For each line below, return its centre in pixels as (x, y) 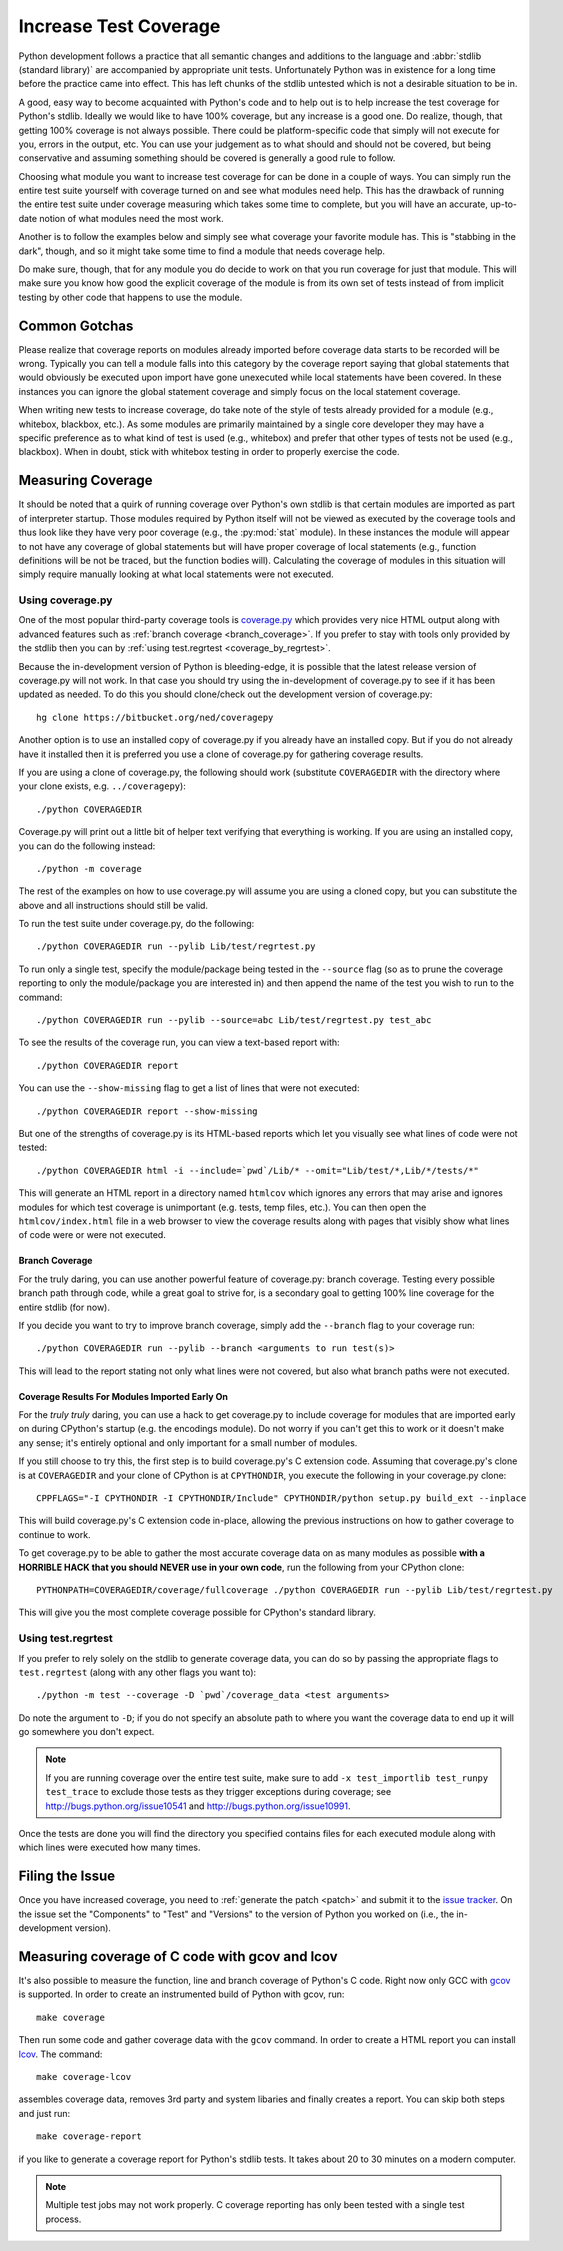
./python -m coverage (89, 868)
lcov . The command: (60, 2054)
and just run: (44, 2113)
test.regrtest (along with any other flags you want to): (137, 1672)
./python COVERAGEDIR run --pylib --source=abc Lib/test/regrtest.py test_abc (234, 1020)
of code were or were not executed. (92, 1235)
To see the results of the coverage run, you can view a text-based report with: (179, 1042)
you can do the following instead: (87, 846)
